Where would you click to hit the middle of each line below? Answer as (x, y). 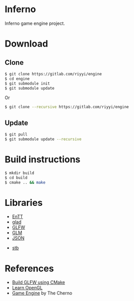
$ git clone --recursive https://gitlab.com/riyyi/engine (67, 107)
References (29, 268)
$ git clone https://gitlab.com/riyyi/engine (53, 74)
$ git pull (16, 135)
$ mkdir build (20, 173)
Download (26, 44)
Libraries (24, 203)
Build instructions (43, 160)
